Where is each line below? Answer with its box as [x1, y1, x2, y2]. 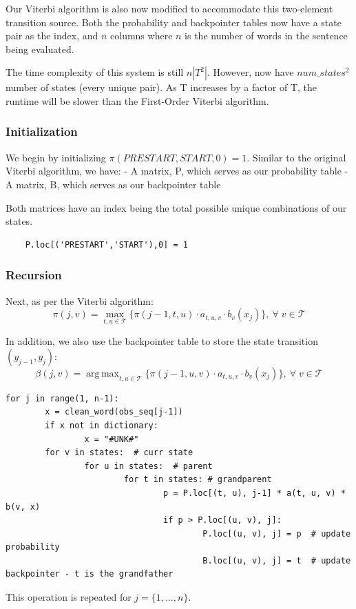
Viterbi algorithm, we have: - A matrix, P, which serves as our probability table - [6, 163, 348, 178]
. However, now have [207, 65, 294, 79]
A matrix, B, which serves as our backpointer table [6, 177, 221, 191]
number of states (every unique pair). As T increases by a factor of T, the [6, 80, 317, 94]
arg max [86, 368, 119, 379]
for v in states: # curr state [45, 448, 193, 458]
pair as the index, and [6, 28, 98, 43]
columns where [110, 28, 173, 43]
